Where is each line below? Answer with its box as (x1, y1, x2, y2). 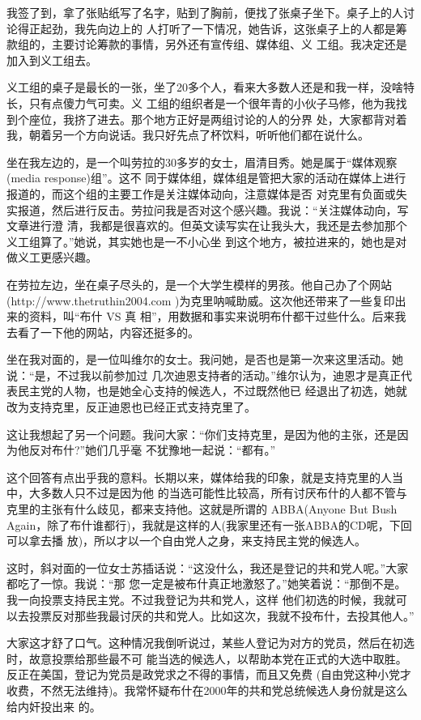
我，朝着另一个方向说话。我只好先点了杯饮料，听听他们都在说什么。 (6, 126, 369, 143)
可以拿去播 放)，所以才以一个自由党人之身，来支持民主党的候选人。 (6, 532, 367, 549)
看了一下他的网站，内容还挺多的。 (17, 323, 199, 340)
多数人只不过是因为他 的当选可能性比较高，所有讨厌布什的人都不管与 (40, 484, 407, 501)
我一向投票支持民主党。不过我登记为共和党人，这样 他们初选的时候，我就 (6, 591, 396, 607)
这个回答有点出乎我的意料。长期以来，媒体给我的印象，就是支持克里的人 (6, 468, 392, 485)
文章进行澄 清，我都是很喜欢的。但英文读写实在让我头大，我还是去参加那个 (6, 217, 407, 234)
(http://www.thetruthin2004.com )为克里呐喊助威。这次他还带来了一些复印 (6, 292, 395, 309)
